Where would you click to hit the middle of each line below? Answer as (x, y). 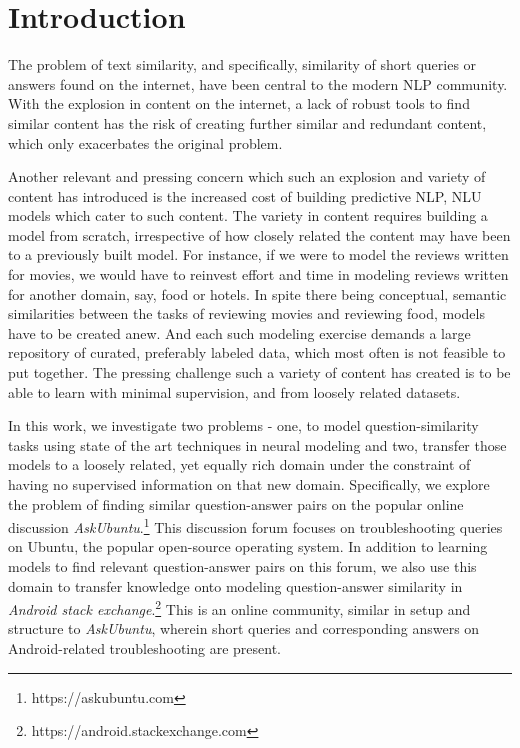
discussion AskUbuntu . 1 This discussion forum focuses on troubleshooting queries (255, 525)
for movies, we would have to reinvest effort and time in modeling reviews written (258, 274)
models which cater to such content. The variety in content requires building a (248, 215)
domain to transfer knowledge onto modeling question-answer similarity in (235, 585)
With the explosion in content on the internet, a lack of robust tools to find (239, 103)
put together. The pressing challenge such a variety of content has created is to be (259, 372)
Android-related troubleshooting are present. (144, 648)
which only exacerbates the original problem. (145, 142)
